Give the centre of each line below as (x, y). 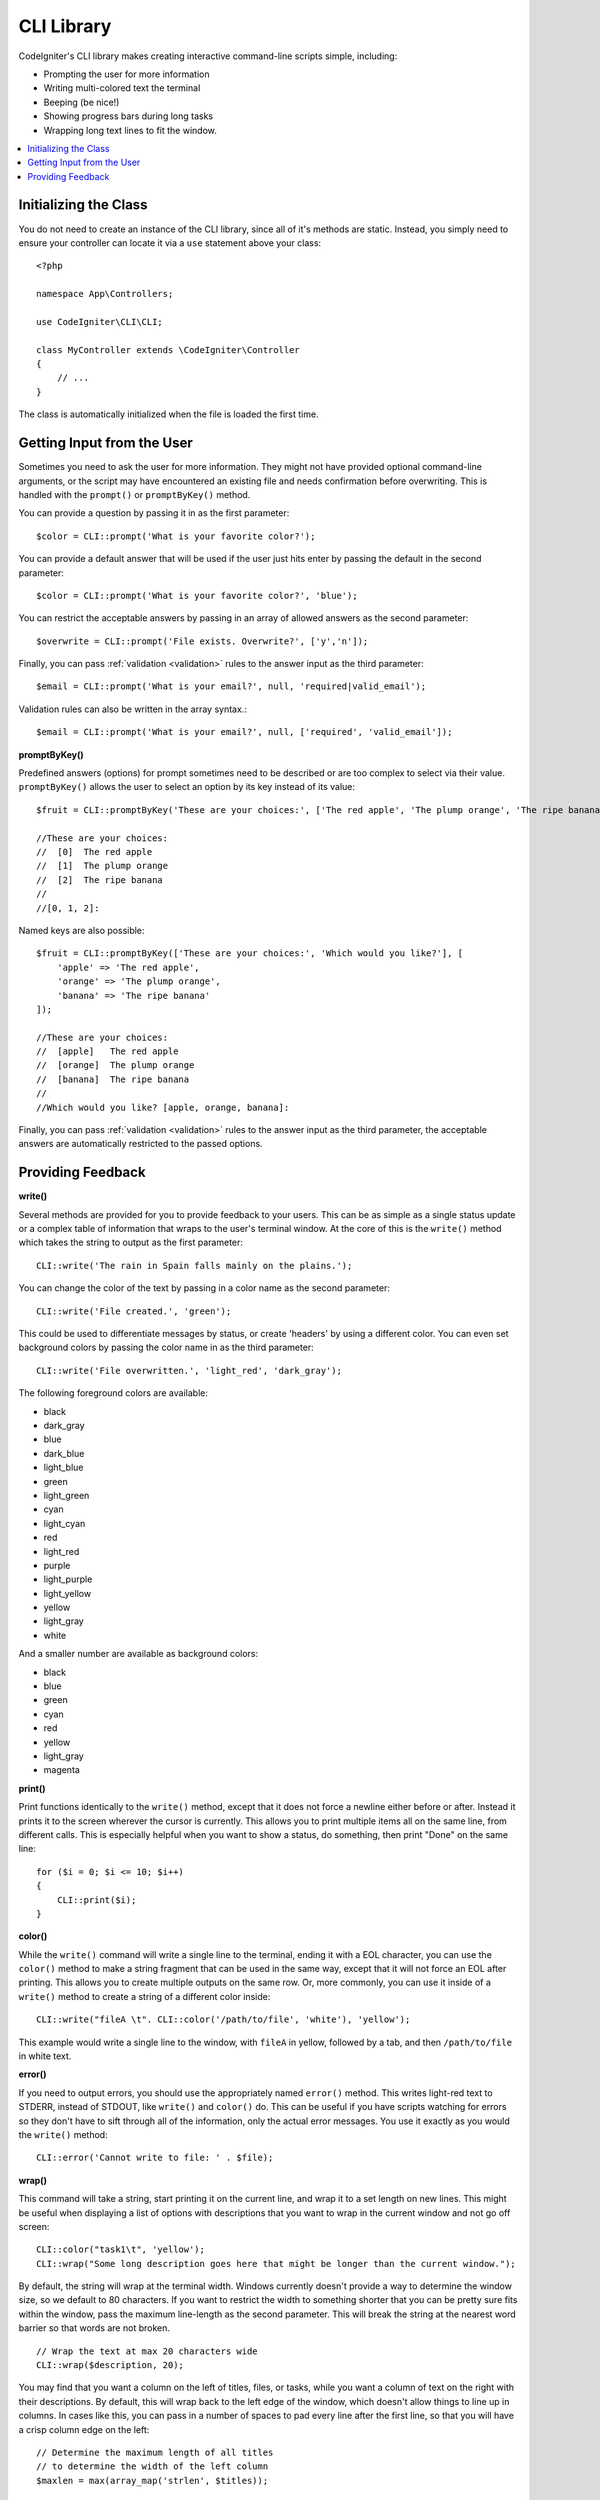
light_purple (68, 1579)
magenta (61, 1770)
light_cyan (64, 1523)
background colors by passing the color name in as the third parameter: (166, 1347)
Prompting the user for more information (126, 74)
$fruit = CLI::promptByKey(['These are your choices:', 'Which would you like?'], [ (250, 953)
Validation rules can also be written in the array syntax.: (132, 709)
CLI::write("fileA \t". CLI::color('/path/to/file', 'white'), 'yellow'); (223, 2019)
